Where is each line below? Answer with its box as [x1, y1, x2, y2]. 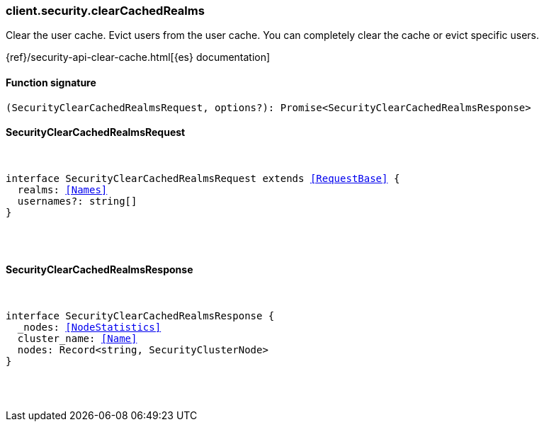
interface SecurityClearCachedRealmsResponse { [6, 310, 275, 322]
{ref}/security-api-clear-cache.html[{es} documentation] [6, 51, 271, 64]
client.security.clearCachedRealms [6, 4, 205, 18]
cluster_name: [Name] [17, 333, 137, 345]
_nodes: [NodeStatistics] [17, 321, 161, 334]
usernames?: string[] [17, 195, 137, 207]
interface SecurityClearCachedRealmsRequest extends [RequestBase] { [6, 172, 400, 184]
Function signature [6, 76, 96, 89]
